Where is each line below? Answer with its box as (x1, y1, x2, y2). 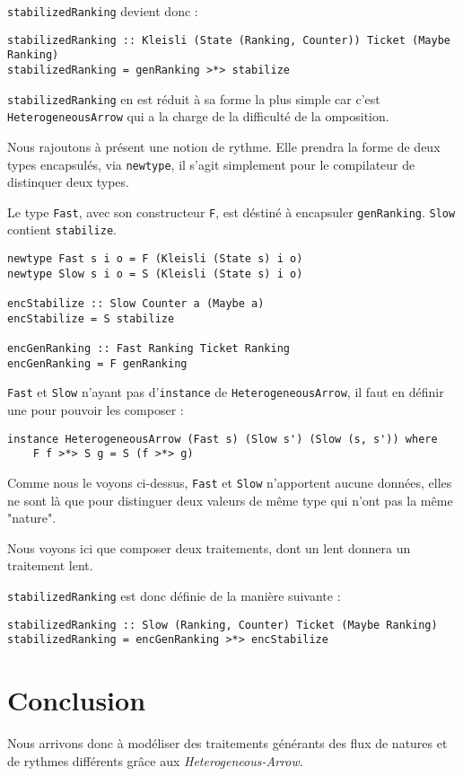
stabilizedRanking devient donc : (7, 2, 198, 20)
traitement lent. (7, 556, 93, 575)
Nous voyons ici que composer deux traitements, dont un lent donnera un (7, 538, 411, 557)
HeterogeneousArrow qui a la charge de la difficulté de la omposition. (7, 107, 389, 126)
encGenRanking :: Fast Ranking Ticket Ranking (7, 342, 290, 356)
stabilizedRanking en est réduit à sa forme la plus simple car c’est (7, 89, 380, 108)
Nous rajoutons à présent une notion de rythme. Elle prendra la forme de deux (7, 137, 441, 155)
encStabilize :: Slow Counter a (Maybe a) (7, 297, 265, 311)
